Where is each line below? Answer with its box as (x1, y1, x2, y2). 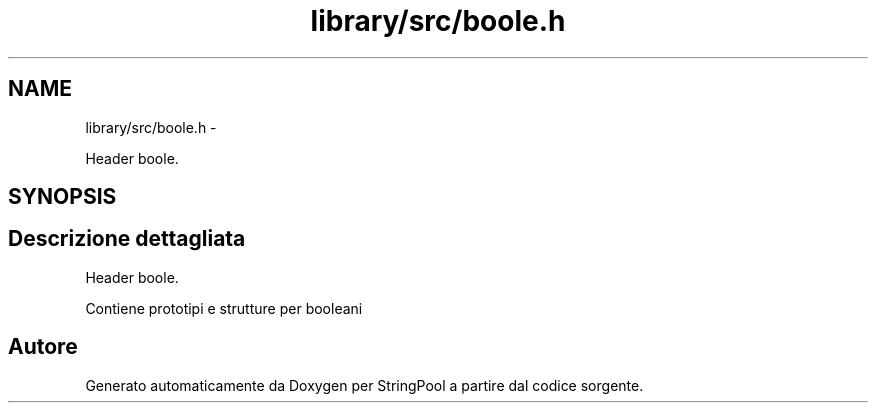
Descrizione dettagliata (8, 226, 246, 252)
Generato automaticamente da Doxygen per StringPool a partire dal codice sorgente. (85, 376, 644, 394)
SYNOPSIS (8, 184, 117, 210)
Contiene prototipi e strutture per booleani (85, 299, 363, 317)
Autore (8, 334, 78, 360)
